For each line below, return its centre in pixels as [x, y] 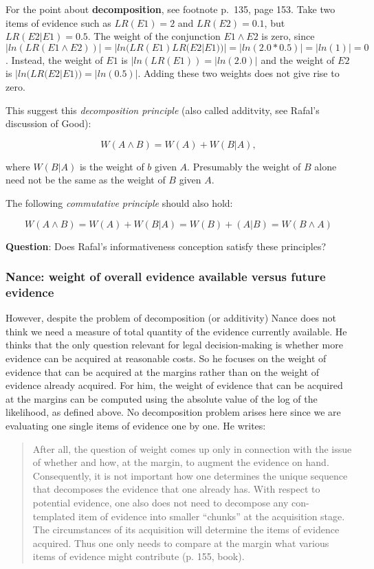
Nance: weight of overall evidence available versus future [166, 277]
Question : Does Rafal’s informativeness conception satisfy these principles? [166, 246]
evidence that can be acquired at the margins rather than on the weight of [163, 371]
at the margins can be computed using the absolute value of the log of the [162, 398]
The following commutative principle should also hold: [119, 202]
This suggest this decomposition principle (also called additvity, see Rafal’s [163, 110]
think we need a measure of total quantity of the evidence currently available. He [176, 331]
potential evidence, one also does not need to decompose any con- [171, 502]
